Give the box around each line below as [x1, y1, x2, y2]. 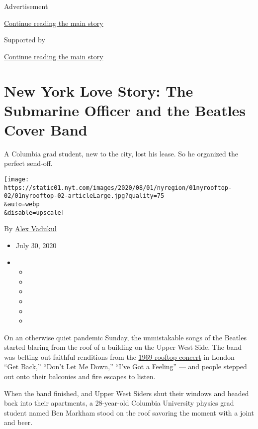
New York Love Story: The [4, 80, 193, 101]
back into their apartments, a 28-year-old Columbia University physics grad [4, 398, 234, 408]
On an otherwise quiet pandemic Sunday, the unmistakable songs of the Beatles [4, 332, 247, 342]
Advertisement [4, 1, 48, 11]
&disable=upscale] [4, 209, 65, 216]
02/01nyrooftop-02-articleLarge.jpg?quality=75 [4, 192, 165, 200]
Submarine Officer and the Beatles [4, 100, 246, 120]
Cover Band [4, 119, 87, 140]
